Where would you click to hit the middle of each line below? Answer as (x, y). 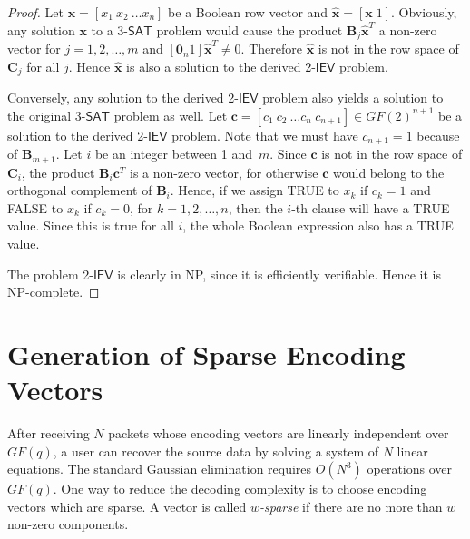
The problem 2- (50, 274)
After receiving (49, 433)
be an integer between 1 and (173, 154)
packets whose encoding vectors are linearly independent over (279, 433)
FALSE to (35, 207)
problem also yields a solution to (353, 98)
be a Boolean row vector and (248, 12)
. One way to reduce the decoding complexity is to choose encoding (240, 489)
